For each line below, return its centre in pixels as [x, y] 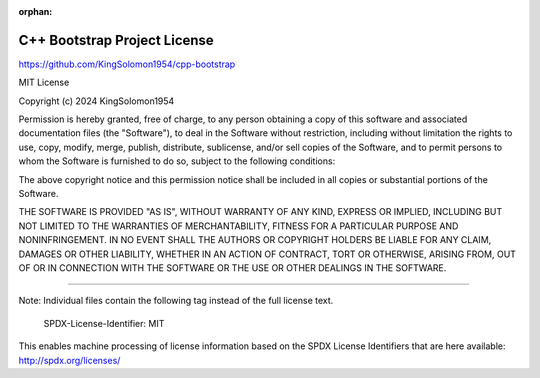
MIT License [44, 82]
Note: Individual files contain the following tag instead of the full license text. [176, 301]
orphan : [35, 11]
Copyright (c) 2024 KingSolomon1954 [96, 101]
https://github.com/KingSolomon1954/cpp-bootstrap [127, 64]
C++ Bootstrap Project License [116, 40]
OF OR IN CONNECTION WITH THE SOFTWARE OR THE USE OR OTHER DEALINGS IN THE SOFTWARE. [232, 267]
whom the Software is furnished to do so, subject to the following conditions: [177, 161]
